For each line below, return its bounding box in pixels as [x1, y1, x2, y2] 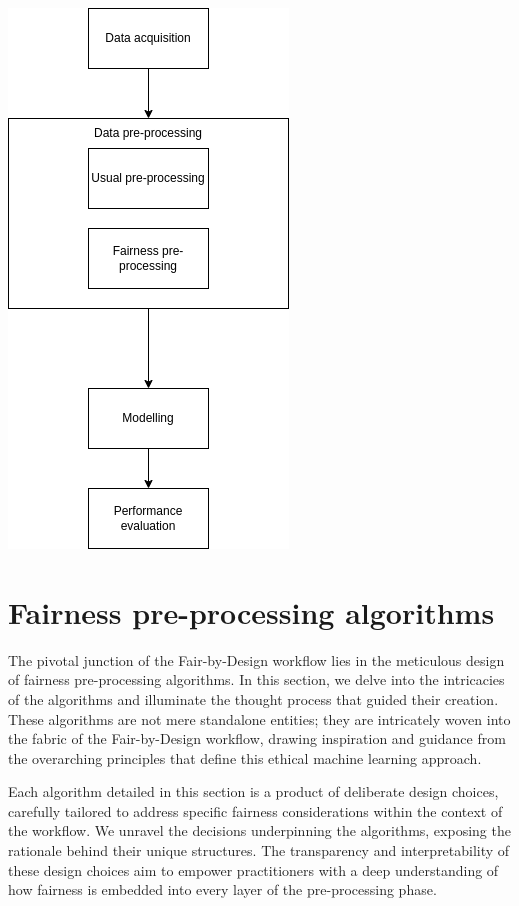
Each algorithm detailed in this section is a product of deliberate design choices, [8, 781, 499, 802]
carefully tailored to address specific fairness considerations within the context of [8, 800, 503, 821]
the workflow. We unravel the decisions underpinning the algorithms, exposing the [8, 820, 511, 841]
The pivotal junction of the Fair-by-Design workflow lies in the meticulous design [8, 649, 505, 670]
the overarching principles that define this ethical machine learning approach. [8, 747, 482, 768]
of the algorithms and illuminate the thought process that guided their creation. [8, 688, 499, 709]
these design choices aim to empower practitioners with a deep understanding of [8, 859, 499, 880]
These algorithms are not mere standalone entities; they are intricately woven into [8, 708, 511, 729]
